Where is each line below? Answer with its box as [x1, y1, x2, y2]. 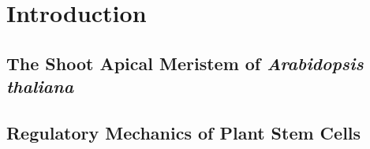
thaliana [6, 74, 74, 99]
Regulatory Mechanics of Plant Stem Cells [6, 120, 361, 144]
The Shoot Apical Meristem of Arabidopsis [6, 50, 364, 75]
